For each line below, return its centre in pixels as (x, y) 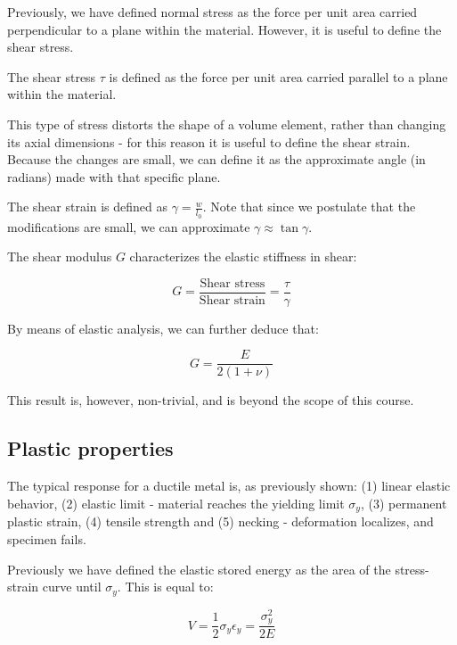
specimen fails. (47, 538)
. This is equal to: (165, 587)
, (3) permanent (404, 503)
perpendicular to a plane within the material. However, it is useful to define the (224, 29)
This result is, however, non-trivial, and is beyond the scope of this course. (211, 400)
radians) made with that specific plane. (114, 176)
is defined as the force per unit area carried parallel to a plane (278, 76)
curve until (72, 587)
